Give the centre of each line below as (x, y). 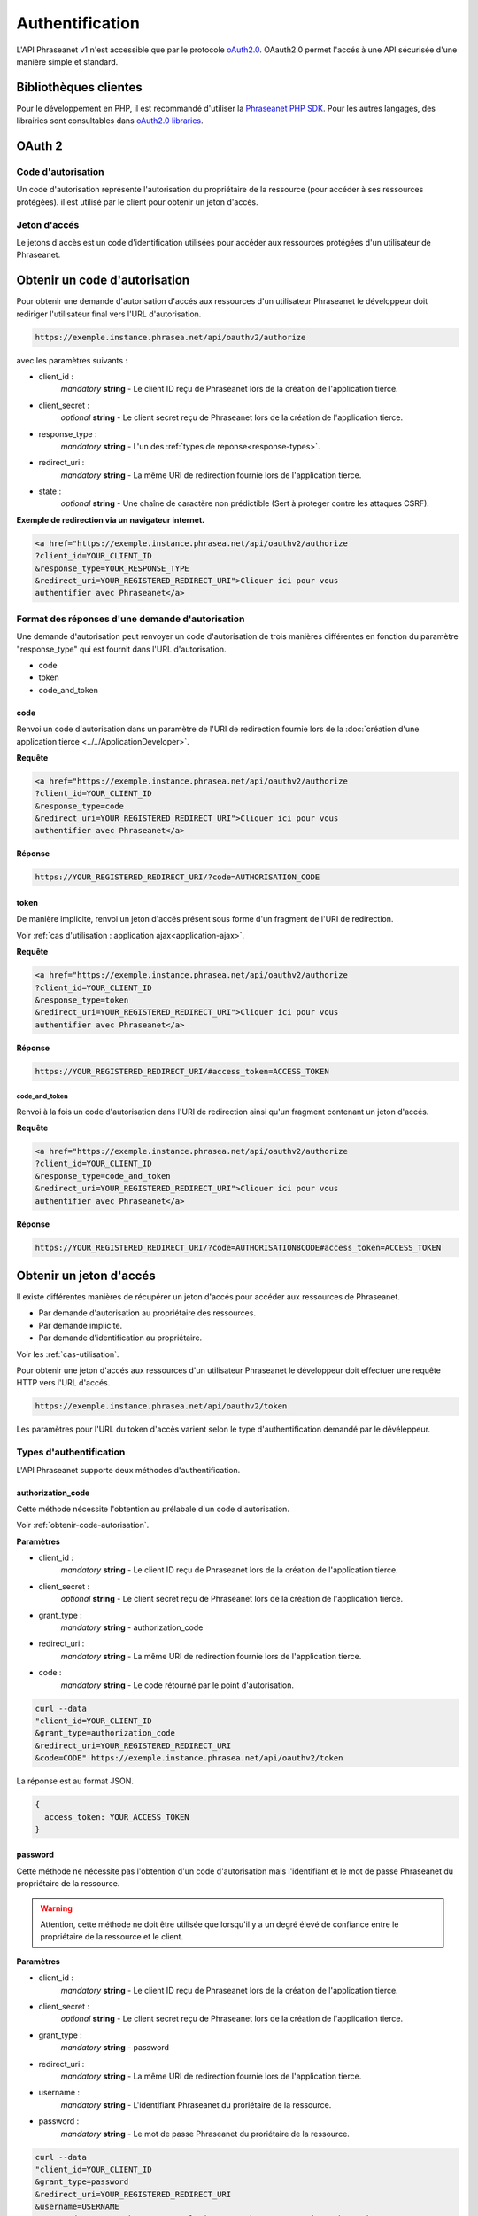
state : (50, 491)
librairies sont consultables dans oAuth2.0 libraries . (110, 121)
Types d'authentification (71, 1452)
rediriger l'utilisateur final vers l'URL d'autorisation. (109, 314)
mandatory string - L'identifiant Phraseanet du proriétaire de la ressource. (196, 2104)
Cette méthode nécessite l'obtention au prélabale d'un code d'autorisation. (153, 1509)
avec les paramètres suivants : (72, 360)
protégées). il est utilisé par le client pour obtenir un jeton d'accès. (137, 202)
